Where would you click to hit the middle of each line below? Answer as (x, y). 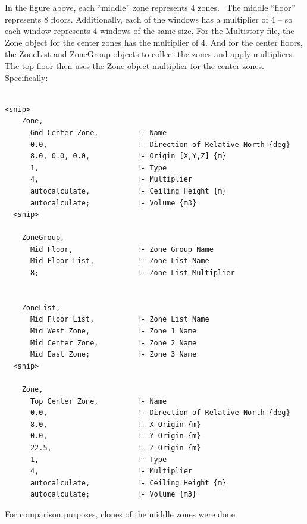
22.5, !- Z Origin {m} (115, 447)
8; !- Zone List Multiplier (132, 273)
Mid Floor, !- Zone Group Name (122, 249)
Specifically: (26, 77)
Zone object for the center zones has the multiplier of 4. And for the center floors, (154, 42)
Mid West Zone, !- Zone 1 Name (113, 331)
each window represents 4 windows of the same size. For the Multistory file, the (150, 31)
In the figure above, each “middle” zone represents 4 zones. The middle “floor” (150, 7)
